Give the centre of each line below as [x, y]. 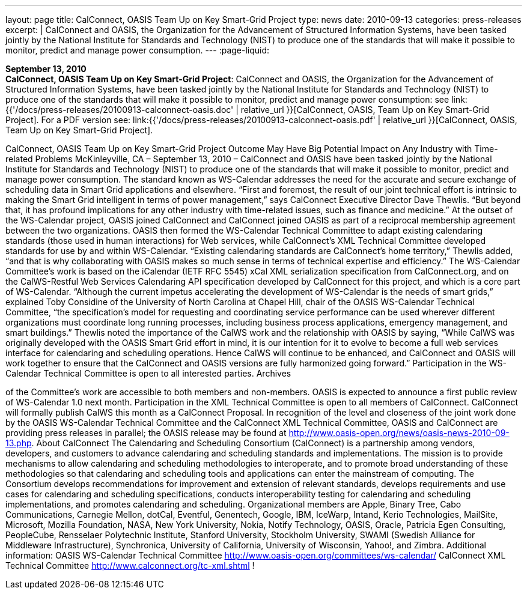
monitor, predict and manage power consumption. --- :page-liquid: [138, 50]
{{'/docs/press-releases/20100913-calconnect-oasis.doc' [120, 110]
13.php [19, 443]
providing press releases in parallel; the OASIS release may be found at [146, 433]
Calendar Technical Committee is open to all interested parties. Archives [148, 373]
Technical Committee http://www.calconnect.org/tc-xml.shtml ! [130, 565]
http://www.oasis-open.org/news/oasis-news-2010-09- [399, 433]
